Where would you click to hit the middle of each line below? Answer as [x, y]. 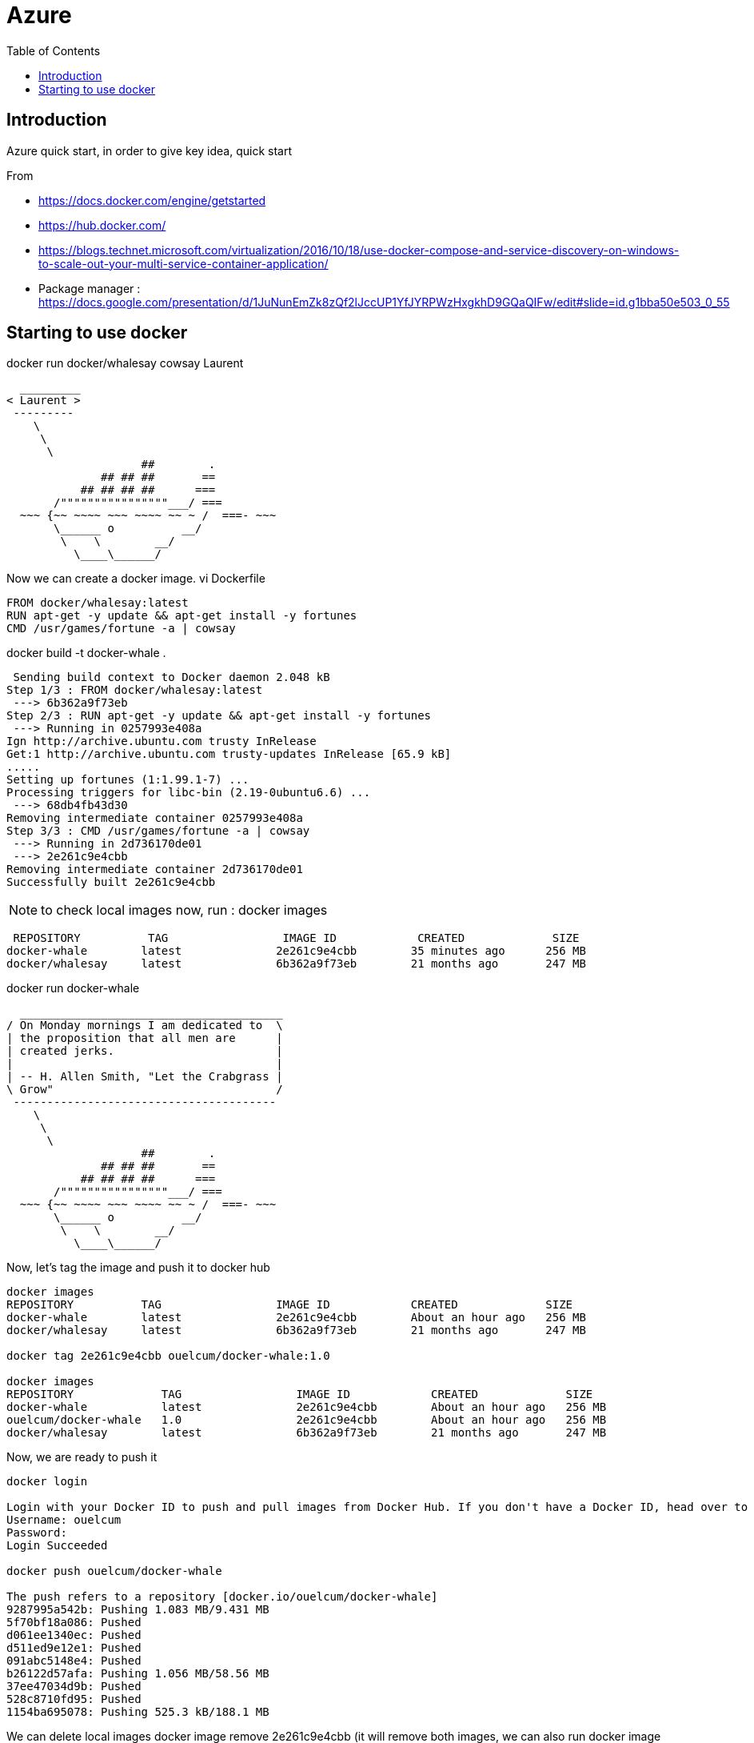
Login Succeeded [57, 1546]
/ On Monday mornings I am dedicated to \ [145, 1026]
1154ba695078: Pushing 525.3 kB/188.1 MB [138, 1712]
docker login [47, 1482]
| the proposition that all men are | [145, 1038]
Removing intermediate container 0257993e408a [155, 818]
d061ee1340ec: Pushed [74, 1635]
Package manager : [90, 288]
